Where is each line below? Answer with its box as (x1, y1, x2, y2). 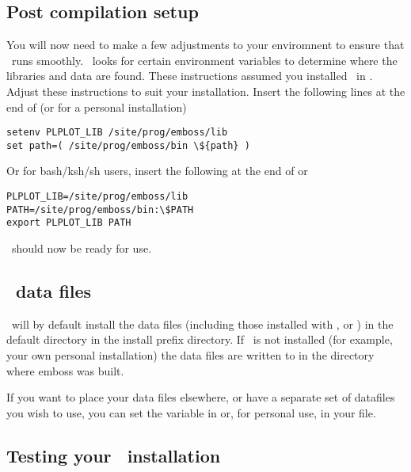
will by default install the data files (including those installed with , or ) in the (11, 315, 394, 332)
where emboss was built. (6, 362, 124, 379)
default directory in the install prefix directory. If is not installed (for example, (6, 331, 393, 348)
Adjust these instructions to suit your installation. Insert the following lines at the (6, 82, 405, 99)
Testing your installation (6, 443, 221, 467)
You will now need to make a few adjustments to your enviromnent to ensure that (6, 36, 405, 53)
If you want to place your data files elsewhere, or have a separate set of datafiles (6, 389, 395, 405)
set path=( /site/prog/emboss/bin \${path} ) (6, 139, 250, 151)
